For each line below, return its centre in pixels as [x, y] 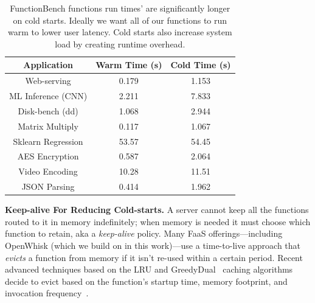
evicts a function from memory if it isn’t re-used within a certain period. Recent [154, 257]
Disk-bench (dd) [48, 110]
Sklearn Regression [48, 141]
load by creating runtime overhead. [120, 44]
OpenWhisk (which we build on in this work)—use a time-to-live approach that [153, 245]
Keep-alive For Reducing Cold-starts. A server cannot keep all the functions [157, 210]
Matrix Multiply [48, 126]
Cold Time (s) [201, 65]
